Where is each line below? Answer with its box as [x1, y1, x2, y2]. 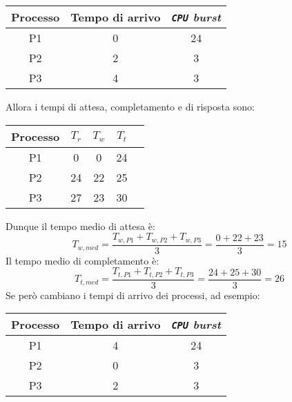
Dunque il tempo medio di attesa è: [6, 218, 155, 233]
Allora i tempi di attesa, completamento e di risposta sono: [6, 99, 255, 113]
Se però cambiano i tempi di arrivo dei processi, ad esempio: [6, 287, 260, 302]
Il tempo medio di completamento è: [6, 253, 159, 267]
